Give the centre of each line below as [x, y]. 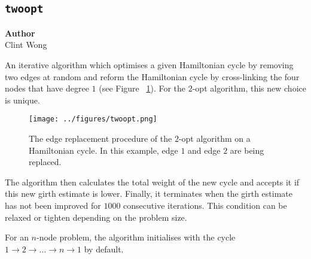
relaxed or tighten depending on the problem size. [96, 217]
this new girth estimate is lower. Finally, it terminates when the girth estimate [149, 194]
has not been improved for [53, 205]
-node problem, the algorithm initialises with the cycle [136, 237]
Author [20, 33]
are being [247, 150]
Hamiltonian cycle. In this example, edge [103, 150]
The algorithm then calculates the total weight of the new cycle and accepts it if [152, 182]
